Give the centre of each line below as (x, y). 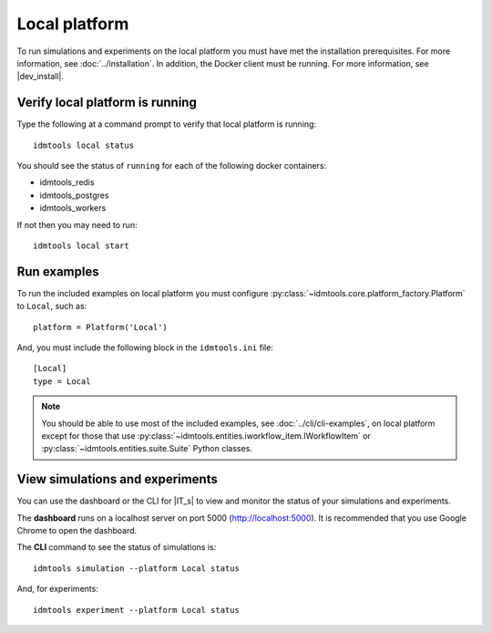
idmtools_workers (73, 208)
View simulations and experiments (117, 479)
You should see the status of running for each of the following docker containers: (172, 166)
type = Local (62, 381)
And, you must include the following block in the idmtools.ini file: (145, 348)
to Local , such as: (52, 306)
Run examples (58, 271)
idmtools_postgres (74, 195)
